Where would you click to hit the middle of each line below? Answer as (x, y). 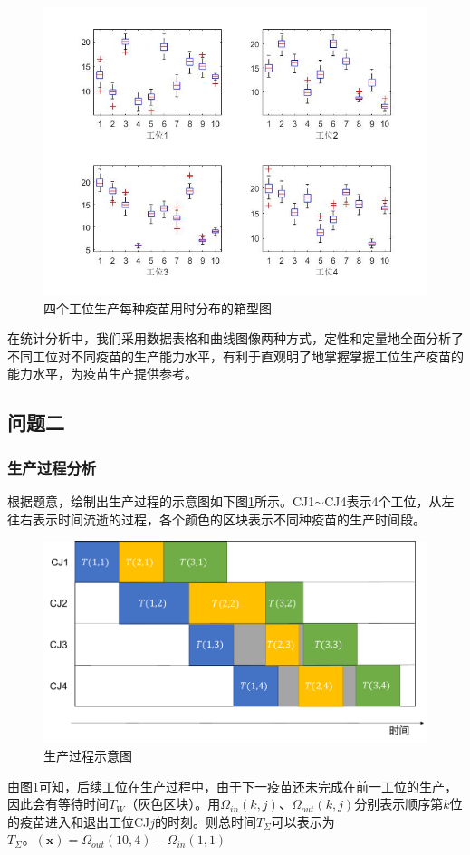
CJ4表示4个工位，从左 (389, 500)
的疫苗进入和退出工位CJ (79, 821)
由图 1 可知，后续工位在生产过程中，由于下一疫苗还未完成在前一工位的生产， (232, 786)
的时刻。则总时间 (206, 821)
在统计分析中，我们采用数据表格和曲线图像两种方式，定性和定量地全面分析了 (235, 338)
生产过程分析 (52, 467)
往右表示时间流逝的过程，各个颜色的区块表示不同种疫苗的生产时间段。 (216, 519)
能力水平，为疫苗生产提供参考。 (102, 374)
